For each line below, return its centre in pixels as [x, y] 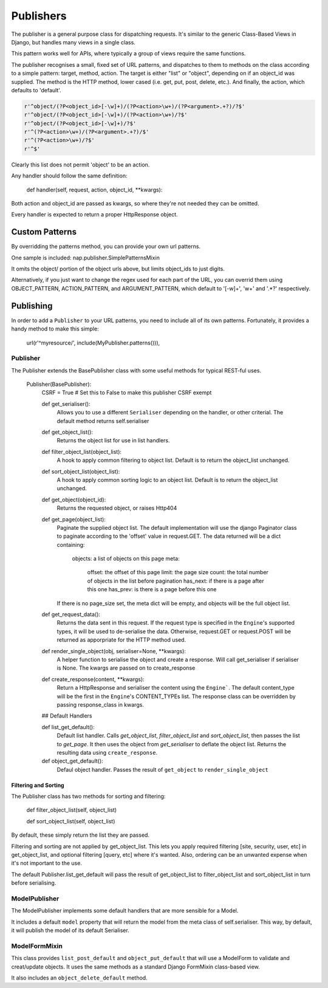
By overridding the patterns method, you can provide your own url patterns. [106, 247]
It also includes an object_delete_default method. [80, 978]
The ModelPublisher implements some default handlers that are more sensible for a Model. [125, 911]
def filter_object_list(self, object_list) [72, 810]
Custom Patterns [44, 232]
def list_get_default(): [68, 727]
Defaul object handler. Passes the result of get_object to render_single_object [162, 769]
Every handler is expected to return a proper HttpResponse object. [95, 214]
